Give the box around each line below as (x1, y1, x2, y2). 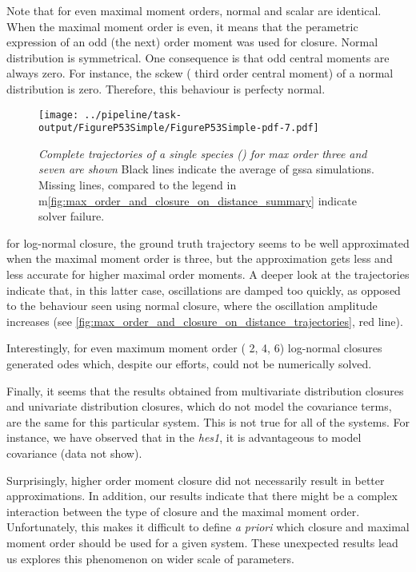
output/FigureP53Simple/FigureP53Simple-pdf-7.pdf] (38, 122, 319, 134)
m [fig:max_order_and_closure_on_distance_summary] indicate (38, 192, 357, 209)
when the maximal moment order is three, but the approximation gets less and (6, 250, 393, 267)
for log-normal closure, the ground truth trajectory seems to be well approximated (6, 234, 410, 251)
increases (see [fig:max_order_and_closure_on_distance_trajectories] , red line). (6, 312, 403, 329)
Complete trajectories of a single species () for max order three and (38, 145, 367, 161)
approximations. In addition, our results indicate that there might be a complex (6, 487, 398, 504)
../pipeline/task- (84, 109, 182, 121)
